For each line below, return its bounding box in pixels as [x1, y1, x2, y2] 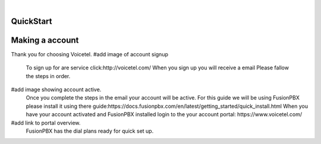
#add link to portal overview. [11, 119, 81, 126]
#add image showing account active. [11, 86, 102, 93]
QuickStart [11, 16, 53, 26]
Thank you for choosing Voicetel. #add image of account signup [11, 50, 169, 57]
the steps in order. [26, 72, 71, 79]
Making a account [11, 35, 79, 45]
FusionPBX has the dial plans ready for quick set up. [26, 127, 154, 135]
